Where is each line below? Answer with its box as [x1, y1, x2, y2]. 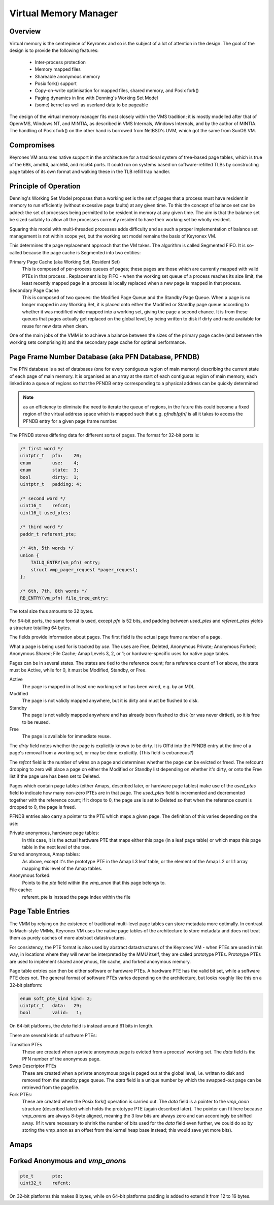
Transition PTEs [9, 1042, 43, 1048]
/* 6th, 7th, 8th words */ [20, 588, 87, 594]
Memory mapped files [35, 66, 81, 72]
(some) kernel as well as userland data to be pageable [35, 102, 148, 108]
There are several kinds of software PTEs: [9, 1032, 97, 1038]
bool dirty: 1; [20, 474, 80, 480]
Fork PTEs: [9, 1091, 32, 1097]
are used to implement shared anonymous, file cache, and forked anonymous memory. [9, 958, 191, 964]
